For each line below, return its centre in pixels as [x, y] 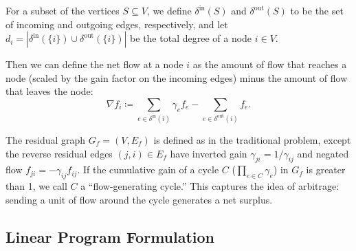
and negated [323, 153]
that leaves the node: [49, 91]
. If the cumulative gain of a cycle [148, 170]
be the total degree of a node [191, 38]
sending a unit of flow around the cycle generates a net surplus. [139, 199]
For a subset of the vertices [63, 10]
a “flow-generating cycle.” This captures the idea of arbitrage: [210, 186]
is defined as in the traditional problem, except [252, 139]
